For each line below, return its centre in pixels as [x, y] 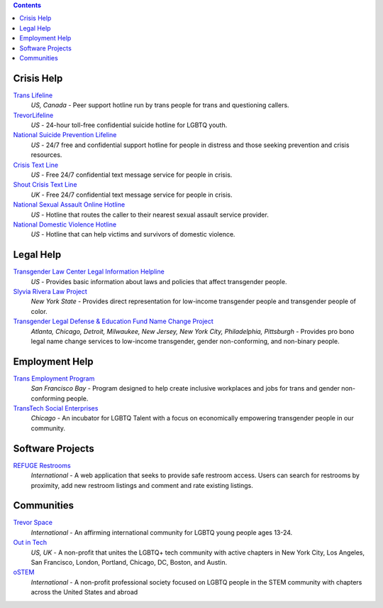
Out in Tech [30, 543]
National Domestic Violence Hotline [65, 224]
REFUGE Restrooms [42, 465]
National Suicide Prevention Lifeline [65, 135]
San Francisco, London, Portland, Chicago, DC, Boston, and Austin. [129, 562]
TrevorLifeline [33, 115]
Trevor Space [33, 523]
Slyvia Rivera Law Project [50, 292]
